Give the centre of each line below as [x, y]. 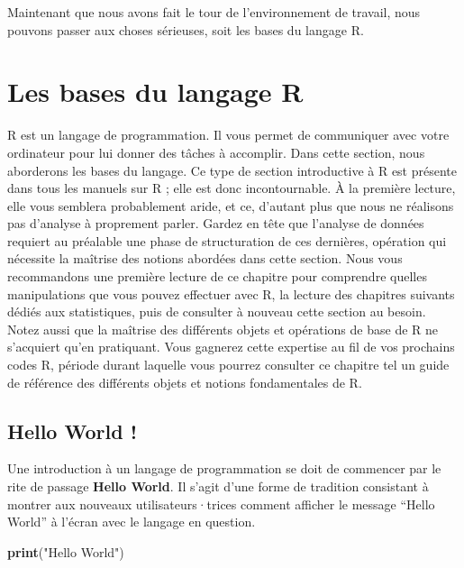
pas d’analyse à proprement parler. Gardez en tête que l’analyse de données [216, 223]
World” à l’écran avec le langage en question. [132, 522]
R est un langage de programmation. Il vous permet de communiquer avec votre [228, 135]
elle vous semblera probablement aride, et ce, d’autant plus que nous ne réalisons [231, 205]
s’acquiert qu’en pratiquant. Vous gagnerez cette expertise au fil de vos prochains [231, 347]
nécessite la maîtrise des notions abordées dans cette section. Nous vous [205, 258]
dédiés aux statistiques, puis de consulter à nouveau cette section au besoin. [217, 311]
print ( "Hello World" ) [66, 551]
